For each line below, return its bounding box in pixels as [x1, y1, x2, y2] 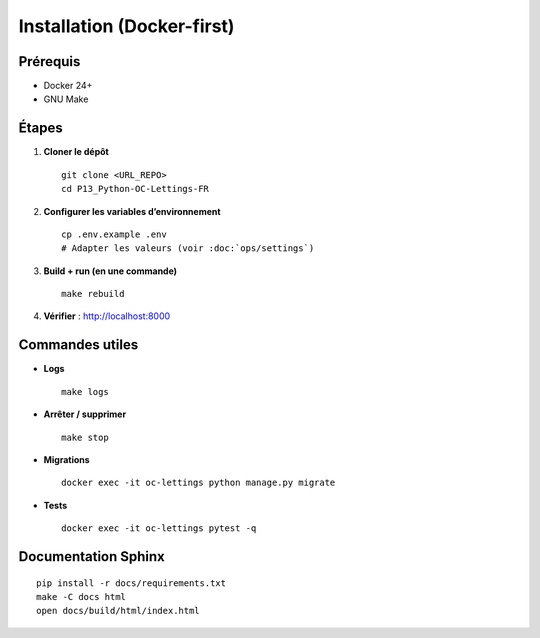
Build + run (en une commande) [43, 265, 178, 277]
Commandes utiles [18, 336, 139, 354]
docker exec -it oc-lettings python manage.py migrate [61, 477, 336, 489]
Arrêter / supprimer [43, 408, 127, 420]
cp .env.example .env [61, 228, 167, 240]
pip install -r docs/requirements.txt [36, 577, 227, 589]
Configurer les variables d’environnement [43, 205, 221, 217]
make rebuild [61, 288, 125, 300]
